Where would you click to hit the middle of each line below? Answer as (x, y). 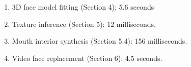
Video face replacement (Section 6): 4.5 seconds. (87, 58)
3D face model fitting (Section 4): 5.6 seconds (83, 7)
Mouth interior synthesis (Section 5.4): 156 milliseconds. (100, 41)
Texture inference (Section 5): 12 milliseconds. (84, 24)
